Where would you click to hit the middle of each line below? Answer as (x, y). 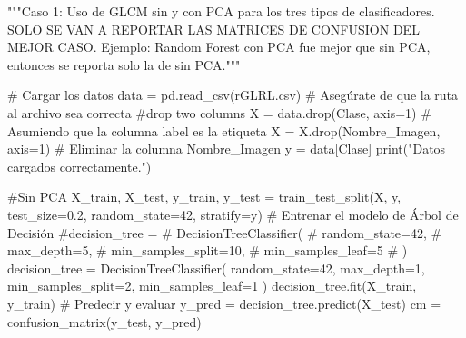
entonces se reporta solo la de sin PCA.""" (124, 64)
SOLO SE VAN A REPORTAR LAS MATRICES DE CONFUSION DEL (213, 29)
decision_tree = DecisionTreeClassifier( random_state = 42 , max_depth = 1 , (216, 268)
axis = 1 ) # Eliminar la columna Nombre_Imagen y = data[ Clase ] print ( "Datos (227, 149)
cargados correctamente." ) (79, 166)
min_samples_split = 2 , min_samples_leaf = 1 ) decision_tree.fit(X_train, (212, 286)
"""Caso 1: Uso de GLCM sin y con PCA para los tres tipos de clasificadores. (221, 11)
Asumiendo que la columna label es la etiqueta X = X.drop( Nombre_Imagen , (224, 130)
